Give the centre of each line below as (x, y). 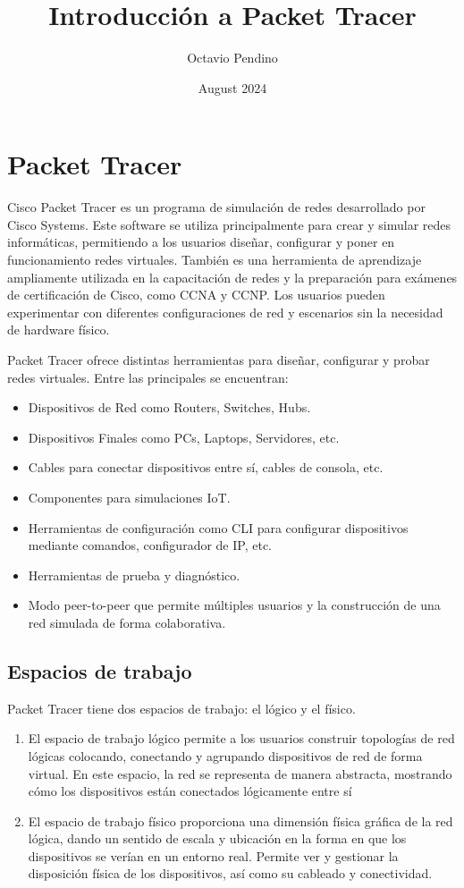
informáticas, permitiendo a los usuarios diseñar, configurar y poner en (201, 242)
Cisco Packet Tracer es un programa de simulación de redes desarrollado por (216, 207)
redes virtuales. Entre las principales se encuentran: (148, 377)
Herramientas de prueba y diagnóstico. (134, 575)
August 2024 (232, 87)
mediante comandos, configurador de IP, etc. (150, 545)
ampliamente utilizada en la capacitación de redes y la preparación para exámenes (232, 277)
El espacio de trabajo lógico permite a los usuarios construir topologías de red (241, 738)
